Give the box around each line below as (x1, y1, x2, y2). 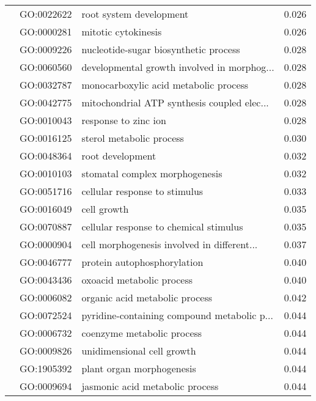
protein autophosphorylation (81, 255, 204, 269)
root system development (81, 7, 189, 21)
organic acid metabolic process (81, 290, 213, 304)
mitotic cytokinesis (81, 24, 162, 39)
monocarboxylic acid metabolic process (81, 78, 249, 92)
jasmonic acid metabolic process (81, 379, 219, 393)
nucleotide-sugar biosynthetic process (81, 42, 240, 56)
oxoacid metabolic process (81, 273, 193, 287)
